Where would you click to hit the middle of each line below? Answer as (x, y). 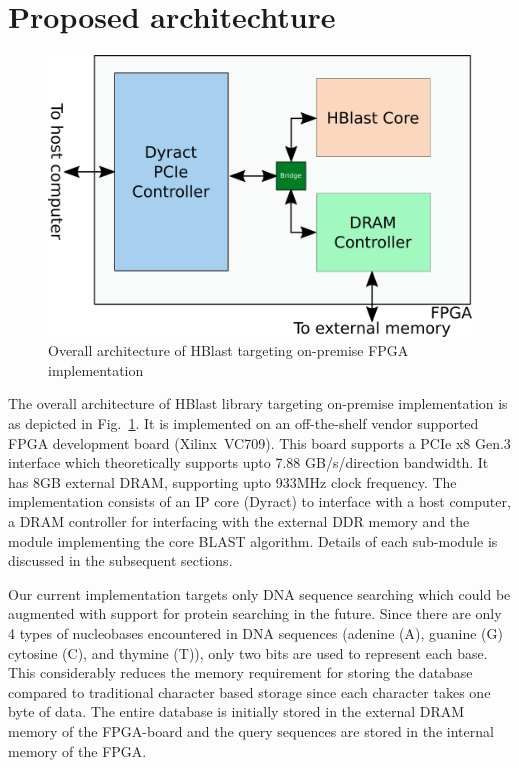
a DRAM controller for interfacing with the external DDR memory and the (239, 521)
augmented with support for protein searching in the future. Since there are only (255, 613)
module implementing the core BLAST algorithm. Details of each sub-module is (253, 540)
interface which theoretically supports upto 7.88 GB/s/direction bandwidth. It (248, 462)
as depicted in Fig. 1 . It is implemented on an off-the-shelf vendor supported (243, 423)
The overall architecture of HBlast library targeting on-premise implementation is (258, 403)
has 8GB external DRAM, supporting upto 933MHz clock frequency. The (232, 481)
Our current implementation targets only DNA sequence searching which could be (259, 593)
